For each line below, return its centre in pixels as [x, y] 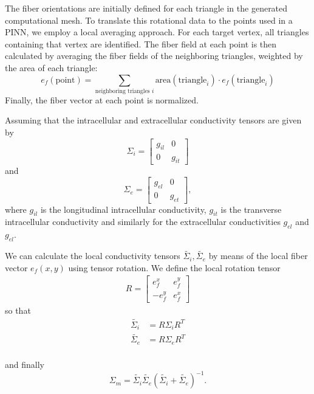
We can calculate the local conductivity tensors [93, 256]
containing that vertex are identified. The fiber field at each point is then [141, 43]
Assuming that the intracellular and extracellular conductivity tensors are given [153, 120]
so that [18, 310]
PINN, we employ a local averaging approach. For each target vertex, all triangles [157, 32]
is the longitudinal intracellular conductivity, [123, 209]
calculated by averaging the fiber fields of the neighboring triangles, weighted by [154, 56]
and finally [25, 364]
